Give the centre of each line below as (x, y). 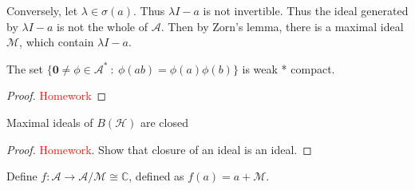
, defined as (156, 176)
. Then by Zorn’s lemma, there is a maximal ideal (282, 26)
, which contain (57, 42)
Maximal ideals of (50, 122)
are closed (164, 122)
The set (25, 68)
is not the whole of (102, 26)
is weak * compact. (289, 68)
